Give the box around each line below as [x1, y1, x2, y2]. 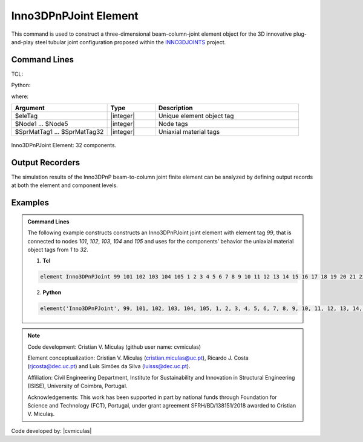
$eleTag [15, 112, 38, 120]
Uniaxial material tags [158, 128, 220, 136]
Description [158, 104, 193, 112]
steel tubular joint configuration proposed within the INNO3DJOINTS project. [34, 38, 226, 45]
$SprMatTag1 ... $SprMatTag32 [15, 128, 104, 136]
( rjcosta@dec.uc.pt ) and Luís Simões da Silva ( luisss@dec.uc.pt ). [27, 363, 191, 370]
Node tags [158, 120, 189, 128]
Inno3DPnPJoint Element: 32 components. [11, 142, 117, 149]
